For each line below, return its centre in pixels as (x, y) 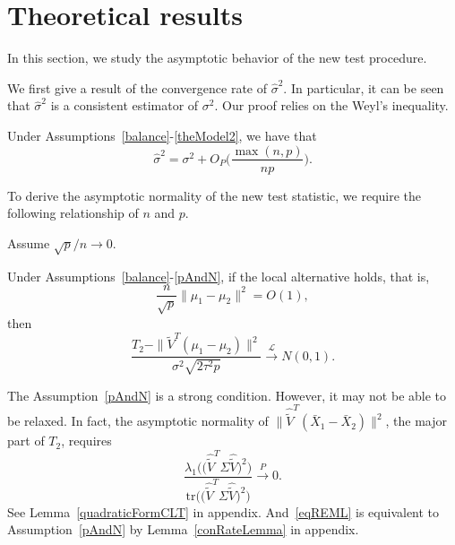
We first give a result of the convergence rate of (137, 87)
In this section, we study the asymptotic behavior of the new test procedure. (217, 58)
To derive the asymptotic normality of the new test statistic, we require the (215, 195)
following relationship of (73, 213)
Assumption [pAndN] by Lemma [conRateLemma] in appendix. (183, 529)
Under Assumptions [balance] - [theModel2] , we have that (162, 135)
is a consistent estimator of (124, 105)
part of (26, 441)
